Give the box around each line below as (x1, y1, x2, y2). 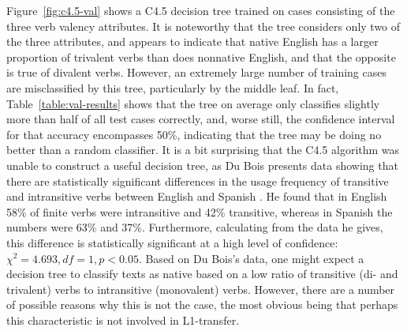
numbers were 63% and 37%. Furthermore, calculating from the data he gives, (6, 219, 383, 235)
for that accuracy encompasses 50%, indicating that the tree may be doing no (6, 126, 382, 142)
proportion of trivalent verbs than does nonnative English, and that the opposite (6, 48, 396, 65)
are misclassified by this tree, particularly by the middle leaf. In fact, (6, 79, 339, 96)
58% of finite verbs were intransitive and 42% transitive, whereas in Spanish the (6, 203, 393, 220)
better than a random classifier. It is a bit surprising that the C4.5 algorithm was (6, 141, 400, 158)
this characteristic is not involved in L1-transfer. (6, 311, 240, 328)
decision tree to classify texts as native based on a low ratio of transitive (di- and (6, 265, 398, 282)
